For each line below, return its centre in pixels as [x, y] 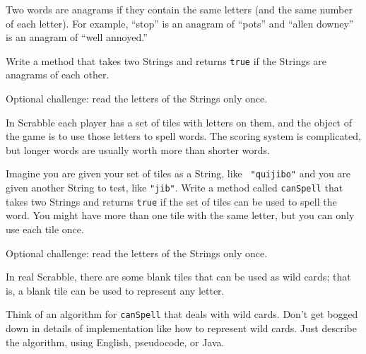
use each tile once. [45, 229]
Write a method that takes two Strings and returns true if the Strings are [166, 60]
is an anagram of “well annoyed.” [77, 37]
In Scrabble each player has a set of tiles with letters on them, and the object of [179, 122]
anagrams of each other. [58, 75]
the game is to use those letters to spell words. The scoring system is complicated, [183, 136]
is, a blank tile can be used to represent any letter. [115, 290]
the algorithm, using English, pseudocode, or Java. [115, 342]
